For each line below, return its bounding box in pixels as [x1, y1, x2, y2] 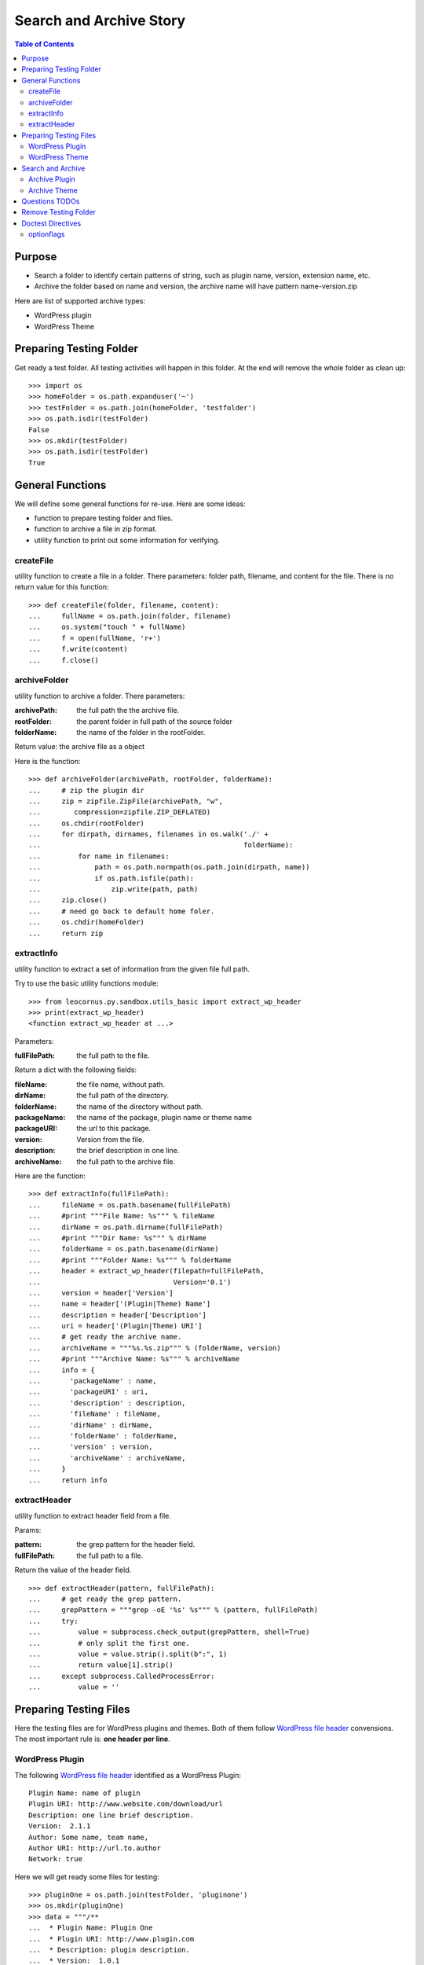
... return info [28, 1475, 108, 1485]
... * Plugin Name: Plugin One [28, 1923, 153, 1933]
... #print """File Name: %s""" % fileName [28, 1211, 215, 1221]
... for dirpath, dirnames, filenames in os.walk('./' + [28, 830, 269, 839]
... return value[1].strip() [28, 1661, 174, 1669]
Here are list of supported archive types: [14, 296, 145, 306]
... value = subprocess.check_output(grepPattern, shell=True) [28, 1628, 310, 1636]
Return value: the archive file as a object [14, 742, 145, 751]
